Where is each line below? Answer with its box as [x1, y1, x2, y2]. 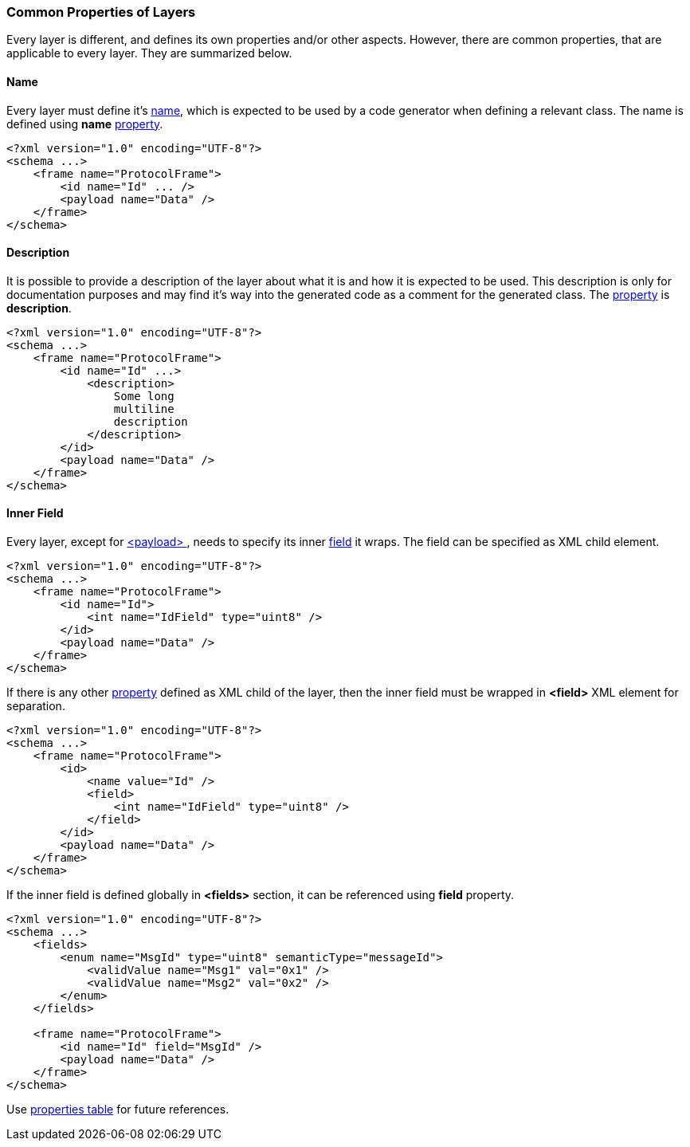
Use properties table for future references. [6, 1102, 229, 1117]
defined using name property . [6, 116, 163, 131]
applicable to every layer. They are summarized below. [6, 46, 292, 61]
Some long [113, 389, 174, 403]
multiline [113, 402, 174, 415]
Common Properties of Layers [6, 4, 196, 20]
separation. [6, 699, 65, 713]
